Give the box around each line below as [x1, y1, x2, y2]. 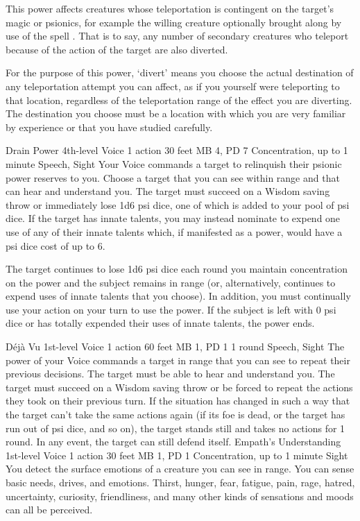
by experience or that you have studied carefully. [6, 119, 213, 134]
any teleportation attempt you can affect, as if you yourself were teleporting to [6, 78, 340, 93]
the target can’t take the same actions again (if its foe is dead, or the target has [6, 407, 345, 422]
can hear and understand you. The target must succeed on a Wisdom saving [6, 184, 330, 198]
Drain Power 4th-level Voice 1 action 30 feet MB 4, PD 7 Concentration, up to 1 [6, 143, 348, 157]
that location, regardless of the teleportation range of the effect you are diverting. [6, 92, 352, 107]
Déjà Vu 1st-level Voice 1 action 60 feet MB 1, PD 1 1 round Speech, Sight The [6, 339, 345, 354]
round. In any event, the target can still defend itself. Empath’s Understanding [6, 434, 341, 449]
